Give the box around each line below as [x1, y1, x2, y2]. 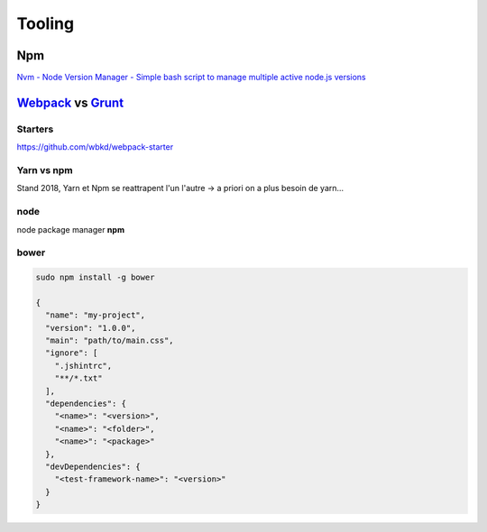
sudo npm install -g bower [35, 272, 155, 283]
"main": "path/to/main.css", [45, 335, 175, 345]
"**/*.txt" [54, 373, 103, 383]
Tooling [16, 14, 75, 33]
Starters [16, 123, 54, 135]
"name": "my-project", [45, 310, 146, 320]
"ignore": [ [45, 348, 98, 358]
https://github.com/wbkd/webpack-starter [16, 142, 174, 152]
